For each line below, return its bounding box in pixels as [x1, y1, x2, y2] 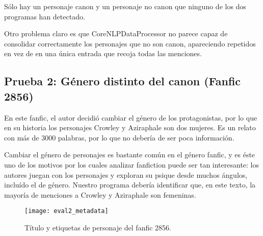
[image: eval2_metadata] [24, 207, 109, 215]
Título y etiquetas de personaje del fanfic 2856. [24, 222, 171, 232]
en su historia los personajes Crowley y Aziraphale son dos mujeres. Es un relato [4, 122, 256, 133]
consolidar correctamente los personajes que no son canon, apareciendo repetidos [4, 38, 256, 49]
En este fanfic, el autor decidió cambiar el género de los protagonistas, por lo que [4, 112, 257, 123]
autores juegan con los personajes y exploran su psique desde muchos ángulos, [4, 169, 248, 180]
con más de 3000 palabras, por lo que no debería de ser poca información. [4, 132, 234, 143]
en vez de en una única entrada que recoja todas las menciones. [4, 48, 202, 59]
